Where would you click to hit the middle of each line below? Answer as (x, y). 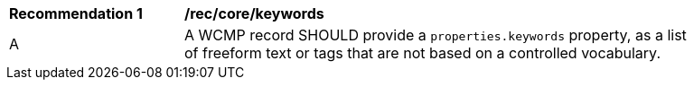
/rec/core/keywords (254, 13)
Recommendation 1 (76, 13)
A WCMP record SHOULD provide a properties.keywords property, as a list (436, 35)
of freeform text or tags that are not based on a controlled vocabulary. (422, 53)
